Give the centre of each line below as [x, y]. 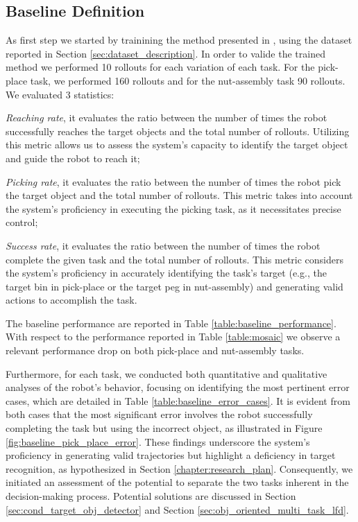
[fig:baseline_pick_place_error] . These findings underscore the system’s [158, 441]
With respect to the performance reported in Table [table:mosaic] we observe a [173, 337]
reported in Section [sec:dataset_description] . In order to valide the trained [165, 53]
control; [22, 222]
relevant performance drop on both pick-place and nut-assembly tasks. [155, 350]
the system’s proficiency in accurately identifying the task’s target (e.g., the [166, 273]
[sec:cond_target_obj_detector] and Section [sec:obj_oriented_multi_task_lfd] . [177, 509]
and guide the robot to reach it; [73, 158]
